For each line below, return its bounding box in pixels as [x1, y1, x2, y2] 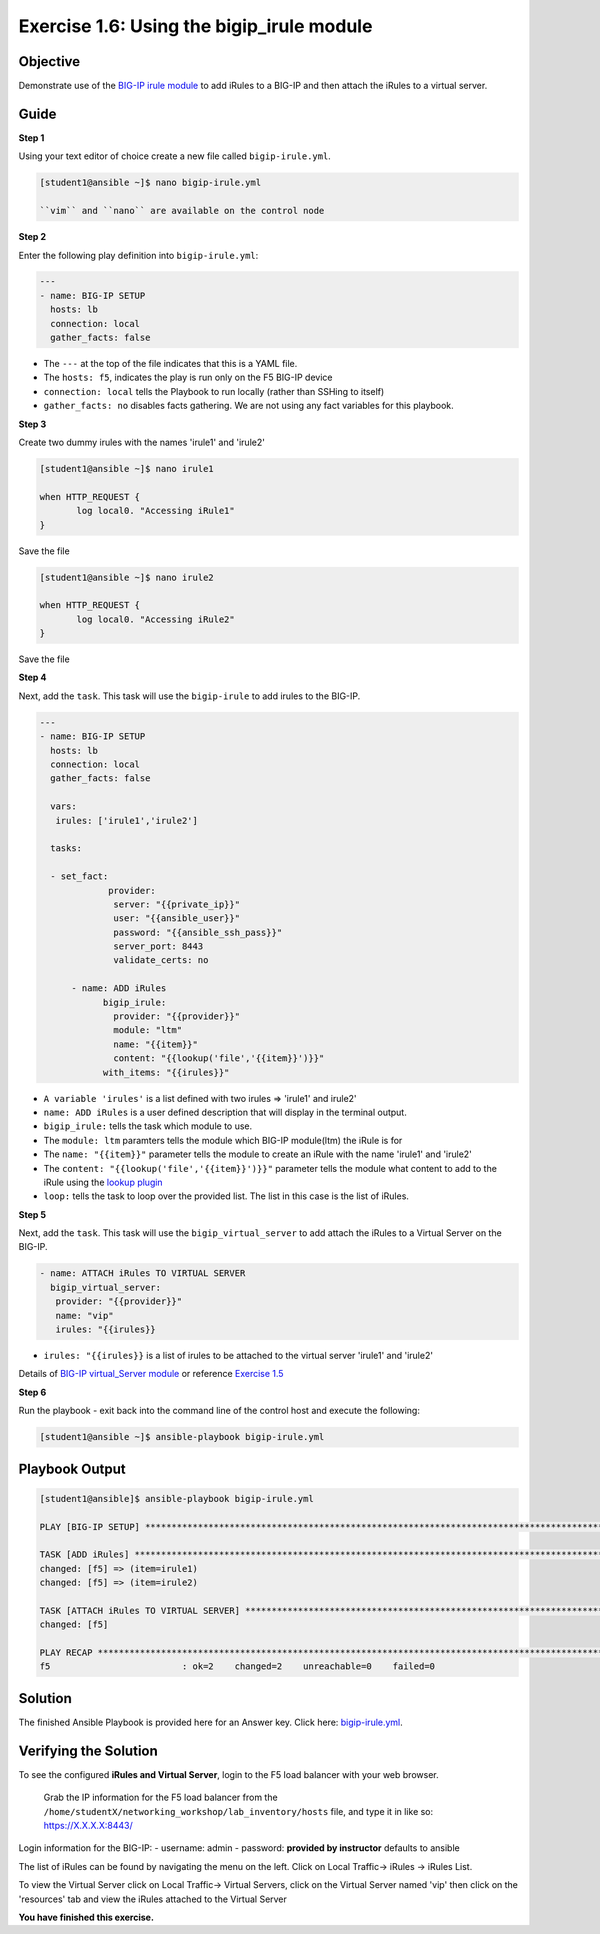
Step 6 [18, 1386, 47, 1398]
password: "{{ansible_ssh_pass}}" [113, 926, 283, 938]
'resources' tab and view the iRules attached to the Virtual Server [18, 1893, 287, 1905]
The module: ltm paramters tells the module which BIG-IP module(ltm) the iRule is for [43, 1134, 403, 1146]
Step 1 [18, 131, 45, 144]
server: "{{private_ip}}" [113, 898, 240, 910]
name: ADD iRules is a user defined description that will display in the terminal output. [43, 1106, 407, 1118]
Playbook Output [18, 1460, 126, 1477]
